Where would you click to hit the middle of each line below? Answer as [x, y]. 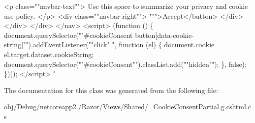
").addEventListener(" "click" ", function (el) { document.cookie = [124, 45]
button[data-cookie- [164, 35]
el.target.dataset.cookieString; [49, 54]
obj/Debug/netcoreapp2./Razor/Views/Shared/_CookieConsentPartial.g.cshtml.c [127, 107]
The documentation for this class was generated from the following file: [111, 90]
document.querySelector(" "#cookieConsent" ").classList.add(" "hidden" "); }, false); [125, 64]
